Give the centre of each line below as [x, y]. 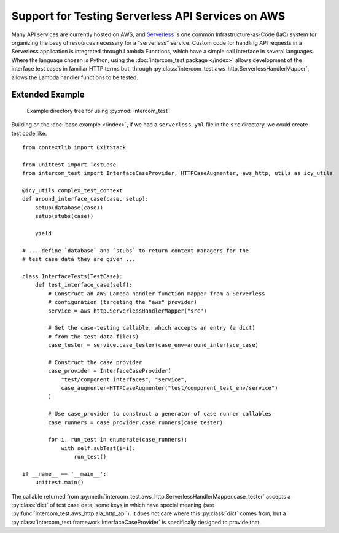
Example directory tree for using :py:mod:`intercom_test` [98, 111]
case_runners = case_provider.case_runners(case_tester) [136, 422]
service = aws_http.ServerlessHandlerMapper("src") [127, 311]
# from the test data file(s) [94, 337]
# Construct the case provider [95, 362]
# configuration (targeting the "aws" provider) [123, 302]
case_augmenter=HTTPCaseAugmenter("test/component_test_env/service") [169, 388]
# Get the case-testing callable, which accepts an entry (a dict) [152, 328]
